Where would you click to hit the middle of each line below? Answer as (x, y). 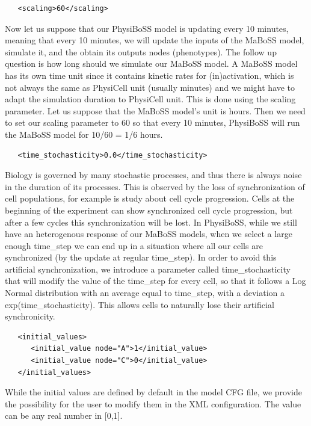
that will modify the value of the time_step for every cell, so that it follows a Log (155, 281)
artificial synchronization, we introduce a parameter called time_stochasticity (148, 269)
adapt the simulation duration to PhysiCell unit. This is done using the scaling (150, 99)
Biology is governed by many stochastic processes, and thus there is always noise (153, 175)
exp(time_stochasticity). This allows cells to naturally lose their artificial (140, 304)
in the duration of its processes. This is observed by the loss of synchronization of (155, 186)
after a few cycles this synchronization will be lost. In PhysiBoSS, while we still (151, 222)
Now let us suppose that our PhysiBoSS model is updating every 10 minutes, (147, 28)
